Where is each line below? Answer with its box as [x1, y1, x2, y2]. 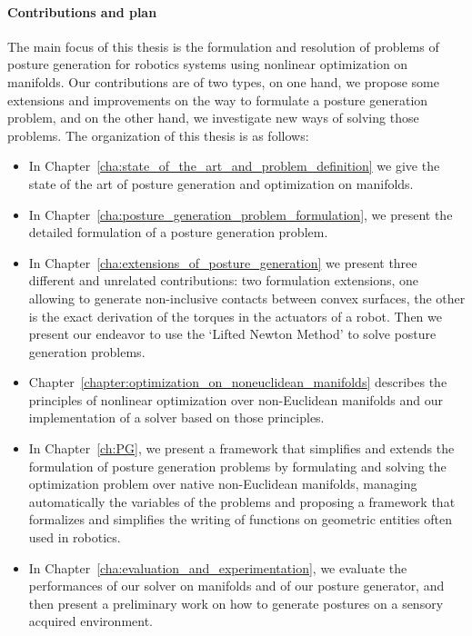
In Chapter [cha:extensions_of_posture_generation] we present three [28, 253, 417, 272]
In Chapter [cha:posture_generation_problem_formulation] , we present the [28, 204, 453, 224]
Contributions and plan [7, 2, 157, 21]
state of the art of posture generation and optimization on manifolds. [28, 174, 414, 193]
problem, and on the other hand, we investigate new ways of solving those [7, 108, 419, 127]
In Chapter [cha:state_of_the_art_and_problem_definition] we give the [28, 156, 440, 175]
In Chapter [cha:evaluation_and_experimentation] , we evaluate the [28, 558, 407, 577]
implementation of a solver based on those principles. [28, 408, 325, 427]
